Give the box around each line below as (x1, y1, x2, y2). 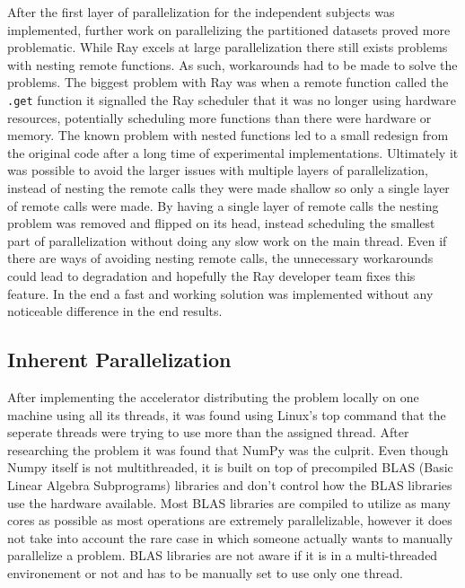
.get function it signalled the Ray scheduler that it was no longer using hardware (7, 90, 456, 109)
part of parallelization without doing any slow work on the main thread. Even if (7, 231, 447, 250)
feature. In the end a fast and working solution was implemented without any (7, 284, 434, 303)
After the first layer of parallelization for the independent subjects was (7, 3, 395, 21)
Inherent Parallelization (7, 346, 232, 373)
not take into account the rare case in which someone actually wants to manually (7, 528, 453, 547)
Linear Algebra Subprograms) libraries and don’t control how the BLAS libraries (7, 475, 452, 494)
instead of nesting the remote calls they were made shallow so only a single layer (7, 179, 450, 197)
